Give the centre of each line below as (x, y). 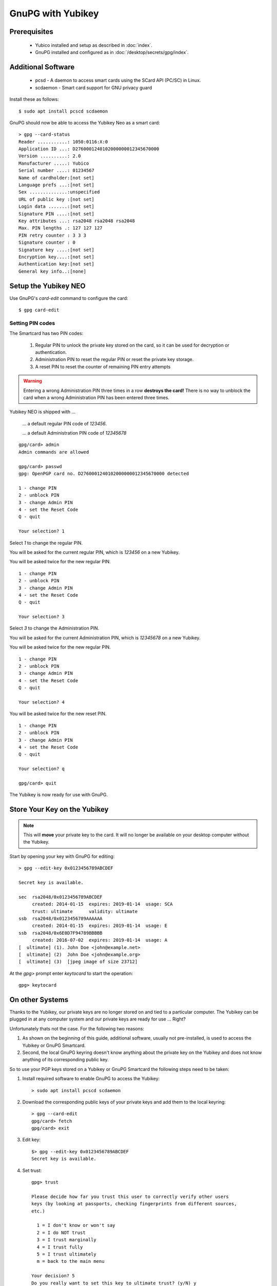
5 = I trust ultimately (67, 1254)
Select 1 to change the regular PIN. (46, 543)
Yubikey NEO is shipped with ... (43, 412)
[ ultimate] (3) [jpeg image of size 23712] (78, 962)
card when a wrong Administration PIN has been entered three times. (96, 397)
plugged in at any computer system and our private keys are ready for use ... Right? (97, 1019)
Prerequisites (31, 32)
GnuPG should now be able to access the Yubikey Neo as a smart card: (85, 122)
